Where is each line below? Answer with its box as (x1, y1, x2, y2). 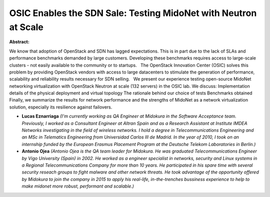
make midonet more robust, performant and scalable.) (21, 183, 134, 189)
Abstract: (9, 39, 29, 45)
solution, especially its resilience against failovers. (9, 104, 112, 110)
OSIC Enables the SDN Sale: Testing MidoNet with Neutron (9, 7, 257, 18)
